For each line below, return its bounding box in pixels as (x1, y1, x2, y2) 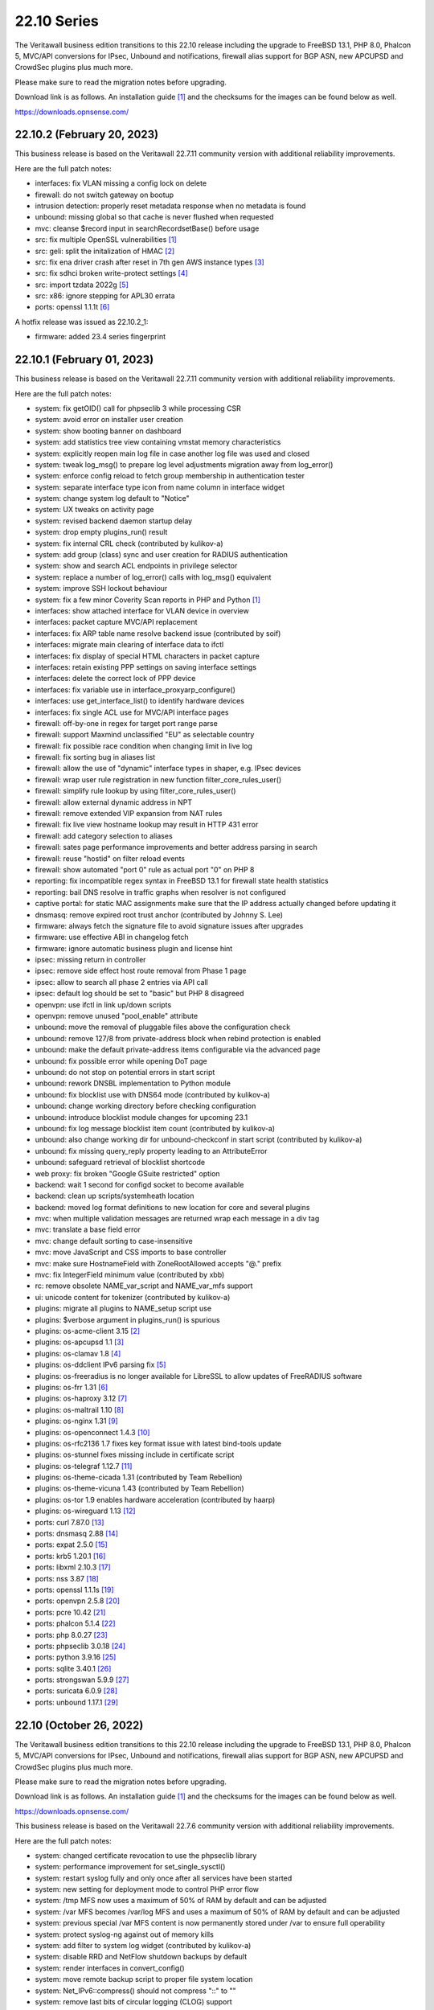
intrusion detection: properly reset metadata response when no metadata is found (35, 201, 306, 211)
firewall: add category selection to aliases (35, 831, 173, 840)
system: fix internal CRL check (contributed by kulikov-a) (35, 539, 224, 548)
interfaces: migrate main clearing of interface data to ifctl (35, 640, 224, 650)
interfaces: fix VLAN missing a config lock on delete (35, 178, 207, 188)
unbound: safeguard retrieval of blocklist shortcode (35, 1158, 205, 1167)
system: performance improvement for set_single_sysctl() (35, 1862, 226, 1872)
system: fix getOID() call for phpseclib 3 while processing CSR (35, 403, 241, 413)
